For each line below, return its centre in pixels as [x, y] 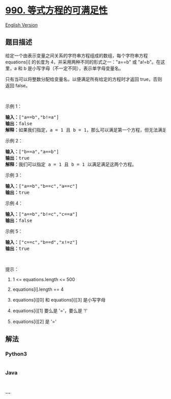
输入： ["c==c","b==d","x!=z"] [41, 242]
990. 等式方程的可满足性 [56, 10]
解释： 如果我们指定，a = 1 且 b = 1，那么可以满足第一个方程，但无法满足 [86, 130]
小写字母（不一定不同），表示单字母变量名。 [78, 68]
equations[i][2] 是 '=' [35, 321]
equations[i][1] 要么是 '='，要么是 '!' [50, 310]
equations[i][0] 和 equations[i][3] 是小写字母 [59, 300]
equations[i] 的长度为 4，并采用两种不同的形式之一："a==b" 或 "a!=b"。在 [83, 62]
